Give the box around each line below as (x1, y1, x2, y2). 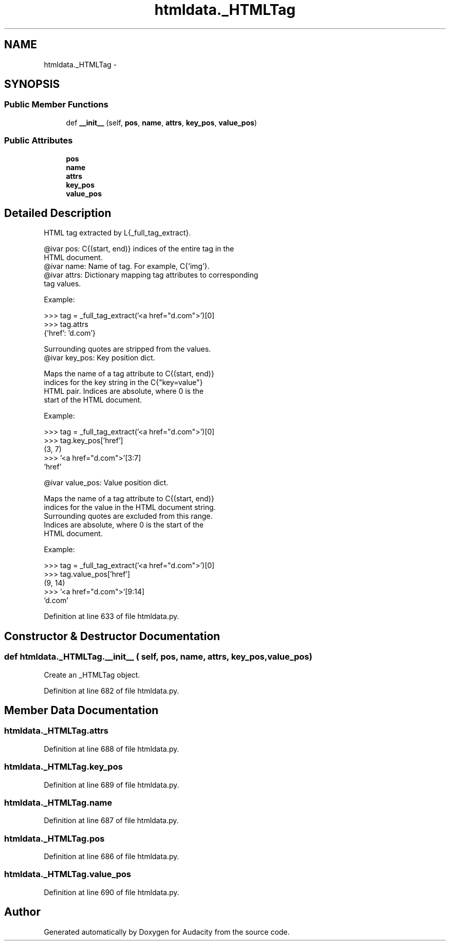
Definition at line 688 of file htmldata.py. (44, 744, 179, 753)
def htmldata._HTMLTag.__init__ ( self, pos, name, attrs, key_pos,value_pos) (4, 651, 312, 662)
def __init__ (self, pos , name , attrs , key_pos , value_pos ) (66, 118, 257, 127)
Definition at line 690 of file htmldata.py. (44, 887, 179, 897)
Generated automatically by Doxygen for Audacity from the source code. (44, 927, 290, 936)
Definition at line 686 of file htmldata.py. (44, 852, 179, 861)
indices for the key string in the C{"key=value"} (44, 378, 203, 387)
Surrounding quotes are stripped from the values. (44, 344, 211, 354)
